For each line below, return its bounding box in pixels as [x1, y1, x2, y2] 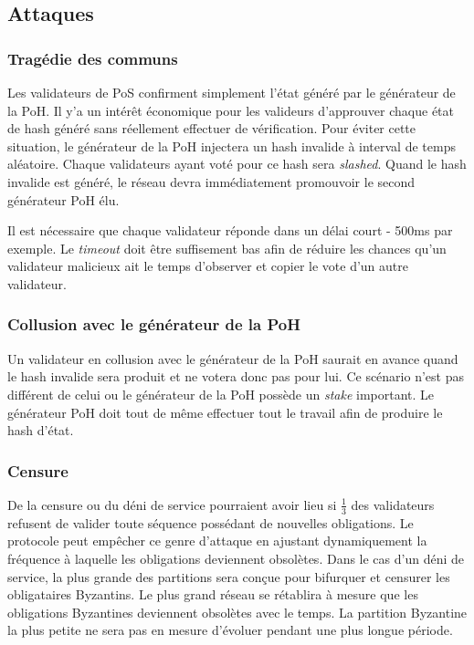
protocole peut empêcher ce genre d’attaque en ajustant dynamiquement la [7, 531, 427, 550]
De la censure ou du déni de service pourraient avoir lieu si [7, 494, 337, 514]
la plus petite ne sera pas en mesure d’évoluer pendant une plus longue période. [7, 620, 453, 640]
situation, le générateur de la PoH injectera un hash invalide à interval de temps [7, 136, 456, 155]
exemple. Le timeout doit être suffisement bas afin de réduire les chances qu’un [7, 238, 447, 257]
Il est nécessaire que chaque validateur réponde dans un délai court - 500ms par [7, 221, 453, 240]
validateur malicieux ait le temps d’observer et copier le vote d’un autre [7, 256, 408, 276]
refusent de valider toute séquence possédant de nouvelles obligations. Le [7, 513, 414, 532]
